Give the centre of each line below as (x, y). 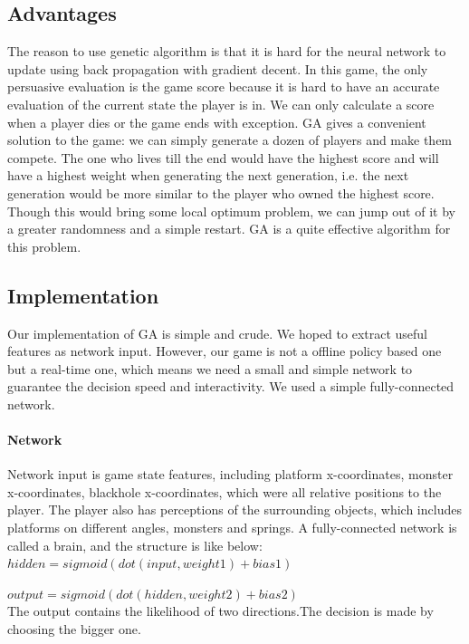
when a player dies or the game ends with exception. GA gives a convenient (217, 122)
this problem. (44, 246)
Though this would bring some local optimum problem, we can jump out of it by (231, 211)
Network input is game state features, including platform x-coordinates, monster (230, 474)
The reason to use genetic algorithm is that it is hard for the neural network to (227, 51)
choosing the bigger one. (74, 629)
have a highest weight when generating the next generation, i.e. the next (208, 175)
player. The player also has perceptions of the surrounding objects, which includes (234, 509)
